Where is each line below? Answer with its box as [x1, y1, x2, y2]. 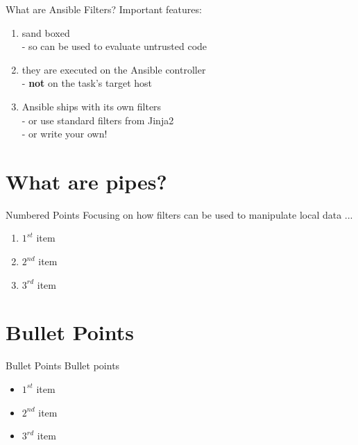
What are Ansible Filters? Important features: [6, 2, 202, 16]
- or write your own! [22, 126, 108, 141]
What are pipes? [6, 167, 167, 195]
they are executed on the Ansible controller [22, 62, 206, 76]
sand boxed [22, 25, 70, 40]
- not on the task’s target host [22, 76, 153, 90]
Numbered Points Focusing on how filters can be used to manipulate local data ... [6, 207, 353, 221]
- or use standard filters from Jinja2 [22, 112, 174, 127]
